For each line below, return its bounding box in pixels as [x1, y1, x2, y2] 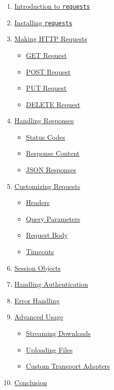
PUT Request [26, 83, 67, 93]
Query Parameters [26, 213, 81, 223]
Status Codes [26, 131, 65, 142]
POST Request [26, 66, 71, 76]
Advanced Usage [14, 312, 64, 322]
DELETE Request [26, 99, 81, 109]
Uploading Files [26, 344, 73, 354]
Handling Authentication [14, 279, 88, 289]
